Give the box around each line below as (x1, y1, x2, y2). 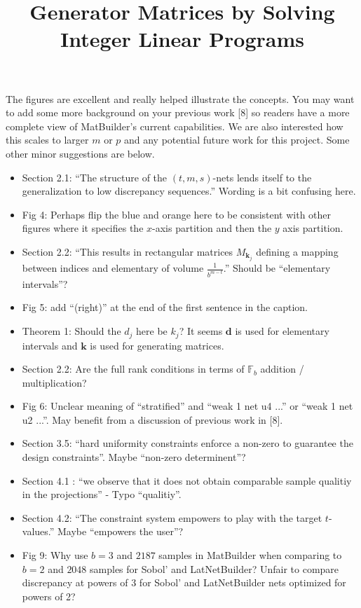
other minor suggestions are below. (6, 146, 155, 160)
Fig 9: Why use (22, 548, 88, 562)
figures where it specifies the (22, 221, 144, 235)
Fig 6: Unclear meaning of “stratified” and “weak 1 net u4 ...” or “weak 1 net (22, 399, 353, 413)
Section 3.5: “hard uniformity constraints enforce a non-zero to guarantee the (22, 436, 353, 450)
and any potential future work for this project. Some (123, 132, 350, 147)
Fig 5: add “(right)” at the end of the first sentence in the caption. (22, 300, 308, 315)
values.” (22, 524, 55, 539)
